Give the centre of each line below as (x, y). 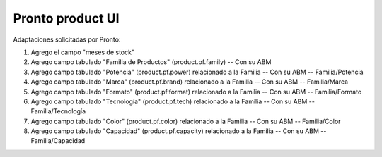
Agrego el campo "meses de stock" (82, 52)
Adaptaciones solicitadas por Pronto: (67, 39)
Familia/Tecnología (58, 111)
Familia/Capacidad (58, 141)
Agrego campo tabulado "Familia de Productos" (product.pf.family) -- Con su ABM (151, 62)
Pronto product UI (66, 18)
